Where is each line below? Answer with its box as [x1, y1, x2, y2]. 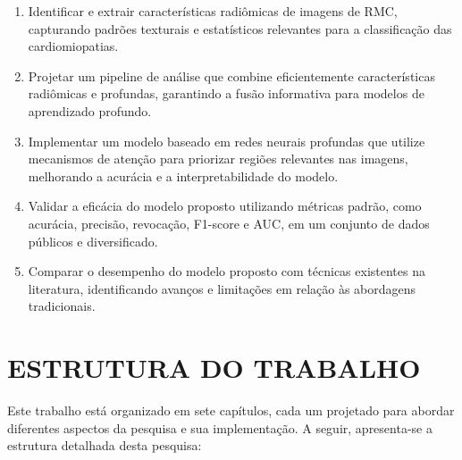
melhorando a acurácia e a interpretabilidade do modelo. [28, 166, 339, 185]
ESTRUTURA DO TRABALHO [7, 349, 421, 386]
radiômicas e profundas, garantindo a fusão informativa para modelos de [28, 84, 424, 103]
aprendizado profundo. [28, 101, 152, 120]
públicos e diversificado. [28, 231, 158, 250]
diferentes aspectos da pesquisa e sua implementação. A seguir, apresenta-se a [7, 418, 433, 437]
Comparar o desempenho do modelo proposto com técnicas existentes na [28, 262, 425, 280]
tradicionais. [28, 297, 96, 315]
